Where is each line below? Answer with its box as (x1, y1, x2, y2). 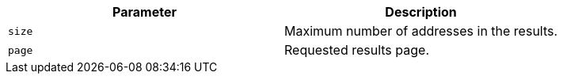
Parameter (112, 4, 177, 20)
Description (385, 4, 457, 20)
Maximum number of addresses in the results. (284, 23, 558, 39)
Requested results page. (284, 42, 429, 58)
